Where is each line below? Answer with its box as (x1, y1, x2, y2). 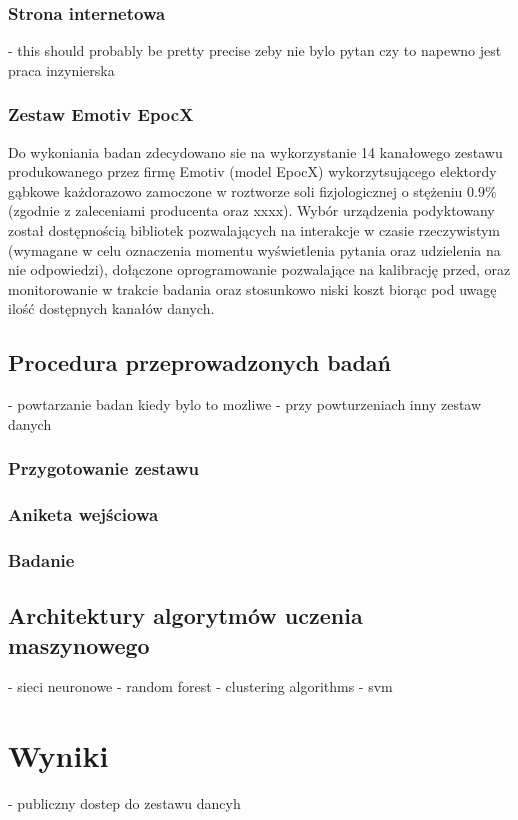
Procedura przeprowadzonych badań (8, 347, 392, 378)
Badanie (8, 547, 75, 572)
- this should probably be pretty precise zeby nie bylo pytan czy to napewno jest (8, 40, 502, 61)
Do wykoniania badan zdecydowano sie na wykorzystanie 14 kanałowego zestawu (8, 141, 503, 162)
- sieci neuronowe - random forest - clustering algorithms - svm (8, 676, 393, 697)
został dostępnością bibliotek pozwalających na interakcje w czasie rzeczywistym (8, 220, 500, 240)
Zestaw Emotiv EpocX (8, 102, 194, 127)
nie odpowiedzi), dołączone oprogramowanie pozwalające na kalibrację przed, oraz (8, 259, 511, 280)
